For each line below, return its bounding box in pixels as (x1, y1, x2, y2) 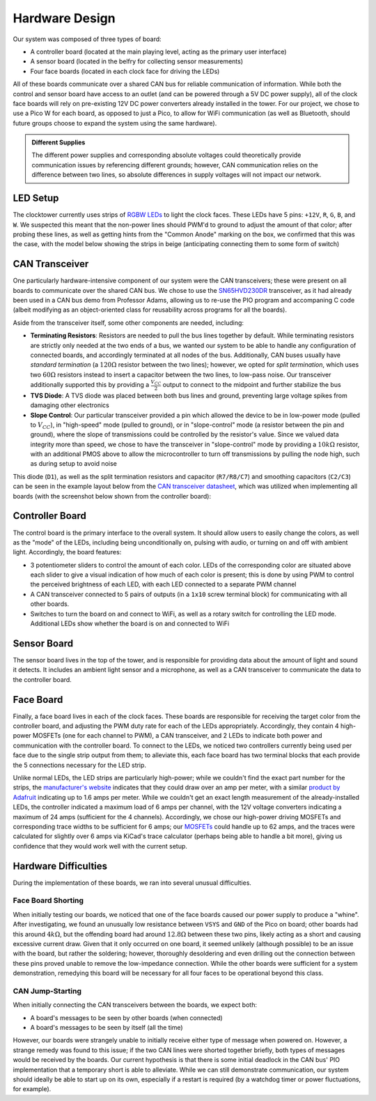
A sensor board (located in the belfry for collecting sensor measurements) (30, 57, 244, 66)
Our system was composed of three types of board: (13, 35, 162, 43)
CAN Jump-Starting (13, 986, 82, 996)
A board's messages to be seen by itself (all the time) (30, 1024, 184, 1032)
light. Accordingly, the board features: (13, 548, 122, 556)
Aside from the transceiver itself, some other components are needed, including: (13, 318, 244, 327)
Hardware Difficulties (13, 860, 108, 872)
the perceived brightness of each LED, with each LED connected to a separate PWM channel (30, 580, 297, 589)
